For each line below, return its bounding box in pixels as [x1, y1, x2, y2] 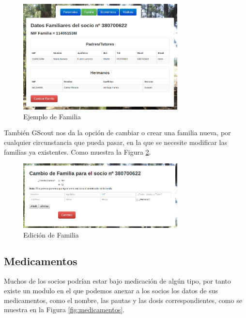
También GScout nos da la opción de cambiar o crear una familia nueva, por [4, 127, 231, 138]
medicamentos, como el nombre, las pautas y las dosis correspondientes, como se [4, 295, 242, 305]
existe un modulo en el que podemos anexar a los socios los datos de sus [4, 285, 218, 295]
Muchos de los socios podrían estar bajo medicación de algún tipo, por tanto [4, 276, 231, 286]
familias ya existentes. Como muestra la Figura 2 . [4, 146, 151, 157]
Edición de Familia [23, 229, 79, 239]
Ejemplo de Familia [23, 111, 81, 121]
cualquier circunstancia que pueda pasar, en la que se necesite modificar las [4, 137, 227, 147]
